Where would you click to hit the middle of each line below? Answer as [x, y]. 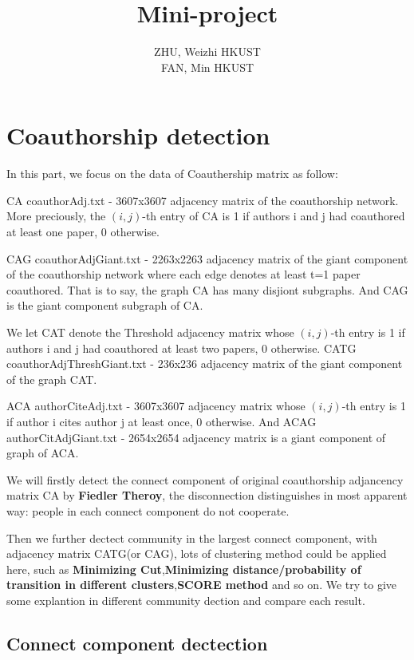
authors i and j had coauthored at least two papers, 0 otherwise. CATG [181, 348]
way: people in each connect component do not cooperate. [148, 510]
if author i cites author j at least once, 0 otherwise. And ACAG [162, 421]
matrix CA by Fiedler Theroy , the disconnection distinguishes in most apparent [207, 495]
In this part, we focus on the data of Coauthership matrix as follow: [172, 174]
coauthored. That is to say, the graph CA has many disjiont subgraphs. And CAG [207, 289]
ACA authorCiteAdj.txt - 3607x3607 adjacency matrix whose [156, 406]
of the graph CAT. [52, 379]
